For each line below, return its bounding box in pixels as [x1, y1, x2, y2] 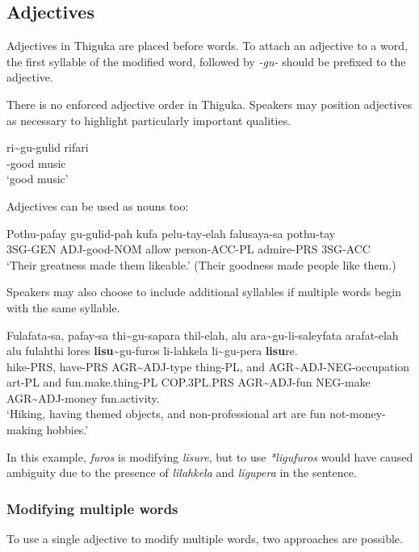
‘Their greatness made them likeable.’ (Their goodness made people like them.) [6, 256, 396, 273]
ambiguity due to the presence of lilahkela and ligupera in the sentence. [6, 464, 357, 481]
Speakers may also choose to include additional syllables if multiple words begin [6, 283, 401, 300]
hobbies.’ [46, 421, 89, 438]
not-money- [329, 405, 386, 422]
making [6, 421, 43, 438]
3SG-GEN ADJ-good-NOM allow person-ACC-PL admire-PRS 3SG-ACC [6, 240, 371, 257]
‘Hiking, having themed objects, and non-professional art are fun [6, 405, 326, 422]
